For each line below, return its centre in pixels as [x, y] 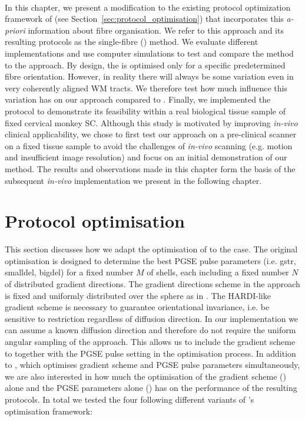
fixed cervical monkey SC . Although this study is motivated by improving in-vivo [151, 122]
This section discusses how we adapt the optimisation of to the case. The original [151, 249]
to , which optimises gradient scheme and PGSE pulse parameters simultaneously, [152, 365]
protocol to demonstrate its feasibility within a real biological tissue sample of [145, 111]
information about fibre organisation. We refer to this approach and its [156, 30]
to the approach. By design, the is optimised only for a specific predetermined [145, 65]
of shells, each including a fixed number [218, 272]
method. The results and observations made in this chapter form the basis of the [150, 168]
